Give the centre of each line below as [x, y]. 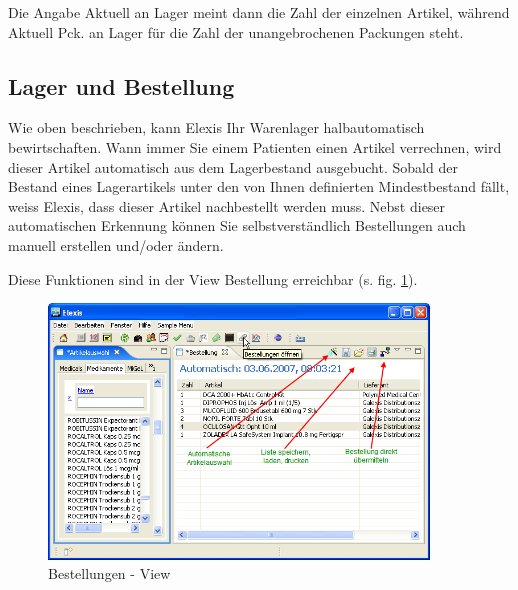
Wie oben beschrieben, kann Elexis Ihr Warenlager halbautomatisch [216, 127]
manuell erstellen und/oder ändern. [116, 244]
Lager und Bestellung [121, 85]
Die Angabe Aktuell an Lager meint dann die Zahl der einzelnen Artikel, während [259, 12]
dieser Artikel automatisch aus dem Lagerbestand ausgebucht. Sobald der [233, 166]
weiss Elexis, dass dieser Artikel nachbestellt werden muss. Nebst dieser [227, 205]
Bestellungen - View [109, 573]
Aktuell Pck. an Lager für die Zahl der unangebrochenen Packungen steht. [236, 31]
